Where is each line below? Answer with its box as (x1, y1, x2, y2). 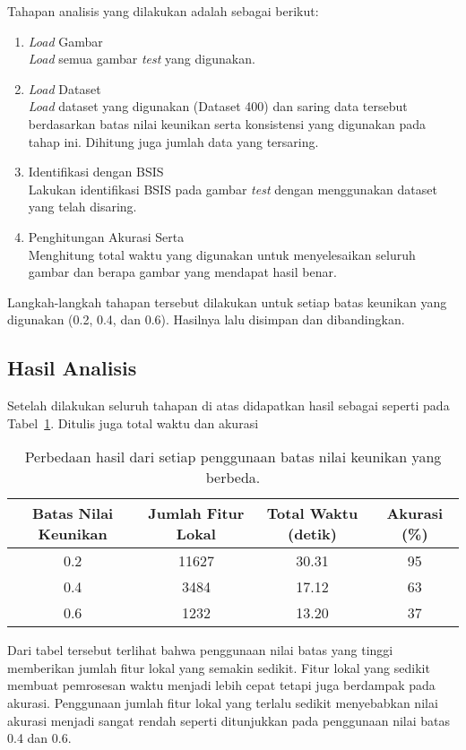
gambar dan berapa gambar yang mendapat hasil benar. (28, 263, 337, 281)
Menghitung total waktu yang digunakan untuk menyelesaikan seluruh (28, 245, 416, 263)
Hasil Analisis (7, 354, 137, 382)
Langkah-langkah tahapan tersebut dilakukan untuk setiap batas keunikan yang (7, 292, 447, 311)
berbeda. (205, 467, 261, 488)
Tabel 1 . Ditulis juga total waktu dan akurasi (7, 413, 259, 432)
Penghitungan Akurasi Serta (28, 227, 185, 246)
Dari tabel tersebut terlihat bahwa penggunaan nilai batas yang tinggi (7, 641, 393, 659)
